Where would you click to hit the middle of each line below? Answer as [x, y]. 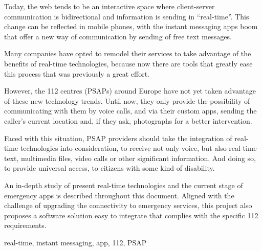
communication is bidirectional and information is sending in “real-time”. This [127, 16]
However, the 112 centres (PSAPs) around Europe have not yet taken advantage [130, 91]
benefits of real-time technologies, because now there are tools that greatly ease [128, 63]
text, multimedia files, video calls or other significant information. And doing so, [130, 158]
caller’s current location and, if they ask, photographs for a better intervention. [128, 120]
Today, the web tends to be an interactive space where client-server [110, 6]
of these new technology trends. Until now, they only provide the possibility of [127, 100]
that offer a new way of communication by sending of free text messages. [118, 36]
